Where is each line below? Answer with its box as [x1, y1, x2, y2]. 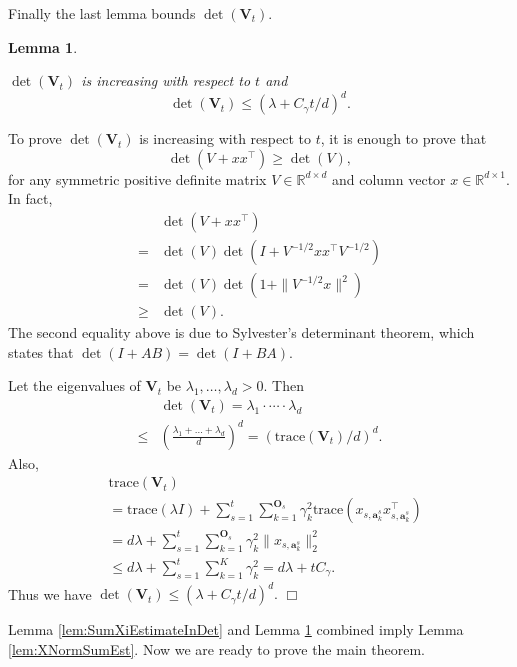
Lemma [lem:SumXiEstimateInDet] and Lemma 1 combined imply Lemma [8, 619, 464, 640]
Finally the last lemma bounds [8, 3, 196, 23]
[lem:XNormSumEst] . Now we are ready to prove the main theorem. [8, 638, 425, 659]
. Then [263, 375, 304, 396]
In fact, [8, 188, 53, 209]
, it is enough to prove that [320, 128, 487, 149]
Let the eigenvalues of [8, 375, 141, 396]
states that [8, 341, 74, 362]
